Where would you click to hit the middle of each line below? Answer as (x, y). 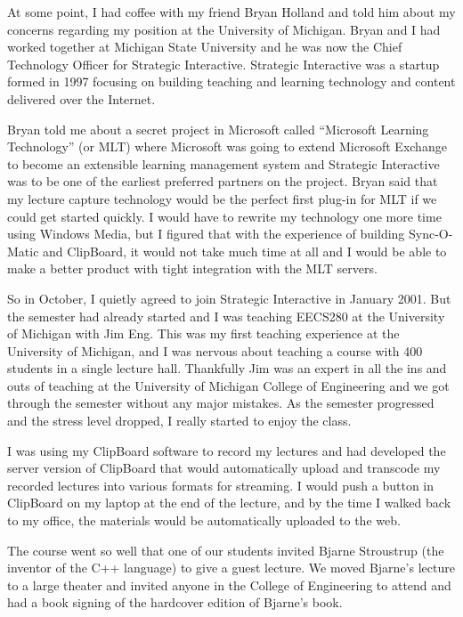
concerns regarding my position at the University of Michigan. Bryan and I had (224, 29)
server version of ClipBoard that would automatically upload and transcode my (224, 468)
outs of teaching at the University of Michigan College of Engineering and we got (228, 385)
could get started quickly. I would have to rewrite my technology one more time (224, 216)
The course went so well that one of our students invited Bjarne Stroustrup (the (226, 550)
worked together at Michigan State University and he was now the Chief (205, 47)
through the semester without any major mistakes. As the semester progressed (221, 403)
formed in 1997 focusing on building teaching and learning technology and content (231, 81)
